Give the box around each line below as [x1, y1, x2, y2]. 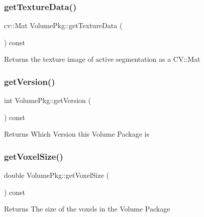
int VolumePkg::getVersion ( [4, 95, 91, 105]
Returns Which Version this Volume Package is [4, 129, 149, 139]
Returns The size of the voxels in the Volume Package [4, 203, 170, 214]
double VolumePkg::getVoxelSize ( [4, 170, 110, 180]
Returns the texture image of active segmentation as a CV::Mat [4, 54, 200, 64]
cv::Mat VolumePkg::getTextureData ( [4, 20, 123, 31]
